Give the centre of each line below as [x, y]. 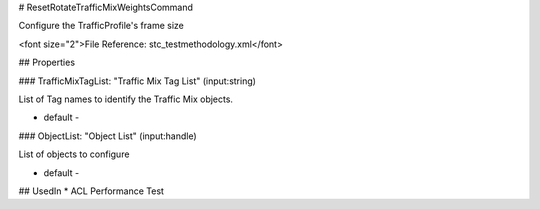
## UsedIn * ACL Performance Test [91, 191]
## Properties [46, 62]
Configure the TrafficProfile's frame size [101, 26]
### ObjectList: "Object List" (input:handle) [107, 136]
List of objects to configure [74, 154]
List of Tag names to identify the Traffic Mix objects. [126, 99]
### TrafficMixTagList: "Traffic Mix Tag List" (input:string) [137, 81]
